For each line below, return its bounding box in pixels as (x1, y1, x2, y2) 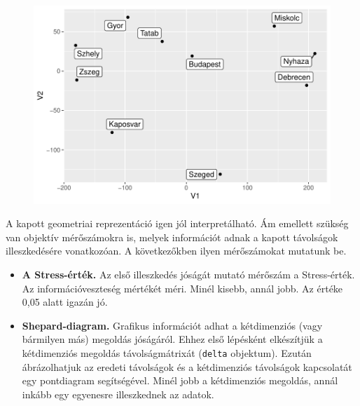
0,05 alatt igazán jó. (22, 295, 108, 309)
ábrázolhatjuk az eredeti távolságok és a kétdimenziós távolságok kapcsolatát (22, 359, 352, 374)
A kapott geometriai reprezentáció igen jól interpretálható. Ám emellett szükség (6, 216, 349, 231)
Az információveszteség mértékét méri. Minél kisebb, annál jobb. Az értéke (22, 280, 343, 295)
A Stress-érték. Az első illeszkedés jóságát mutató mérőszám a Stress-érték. (22, 267, 355, 282)
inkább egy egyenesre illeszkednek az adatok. (22, 386, 214, 401)
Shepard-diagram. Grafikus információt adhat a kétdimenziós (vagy (22, 318, 323, 332)
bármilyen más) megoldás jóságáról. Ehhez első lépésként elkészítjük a (22, 332, 323, 346)
